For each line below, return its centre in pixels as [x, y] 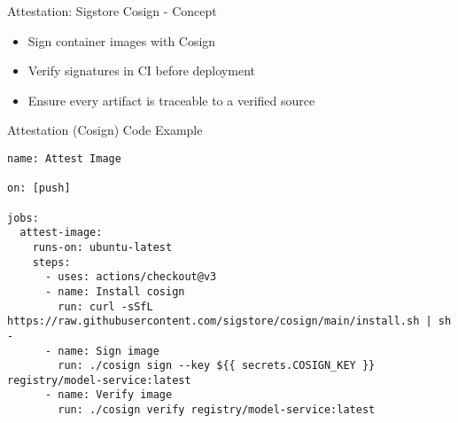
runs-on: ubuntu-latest [102, 247]
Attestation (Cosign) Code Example [105, 130]
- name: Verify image [109, 395]
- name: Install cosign [115, 291]
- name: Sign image [102, 351]
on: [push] [39, 188]
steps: [51, 262]
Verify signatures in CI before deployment [141, 70]
